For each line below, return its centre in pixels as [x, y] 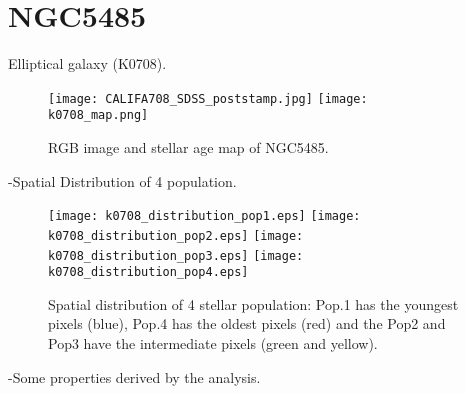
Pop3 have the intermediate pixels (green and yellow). [213, 343]
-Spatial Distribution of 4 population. [122, 180]
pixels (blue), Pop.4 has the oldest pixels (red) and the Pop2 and [247, 323]
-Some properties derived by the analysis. [134, 376]
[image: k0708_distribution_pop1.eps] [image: [204, 216]
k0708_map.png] [98, 115]
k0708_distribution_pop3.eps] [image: [176, 255]
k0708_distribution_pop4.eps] [148, 272]
